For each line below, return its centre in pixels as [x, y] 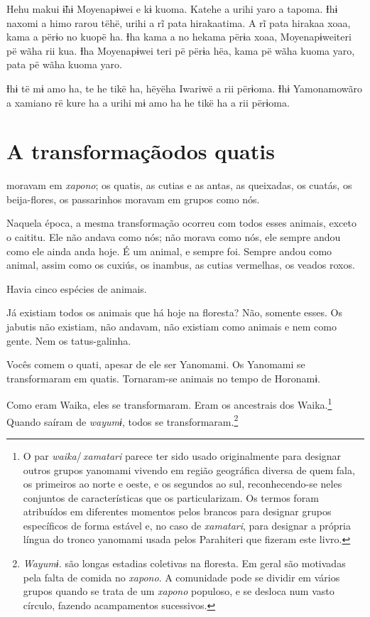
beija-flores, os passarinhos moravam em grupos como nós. [133, 199]
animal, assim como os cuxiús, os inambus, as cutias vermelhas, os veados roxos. [181, 265]
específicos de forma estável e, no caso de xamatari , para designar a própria [187, 525]
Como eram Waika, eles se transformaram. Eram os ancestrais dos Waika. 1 [169, 404]
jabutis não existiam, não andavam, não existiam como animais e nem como [172, 327]
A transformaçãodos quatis [141, 151]
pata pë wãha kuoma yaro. [64, 64]
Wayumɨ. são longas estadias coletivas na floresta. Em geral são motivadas [184, 563]
